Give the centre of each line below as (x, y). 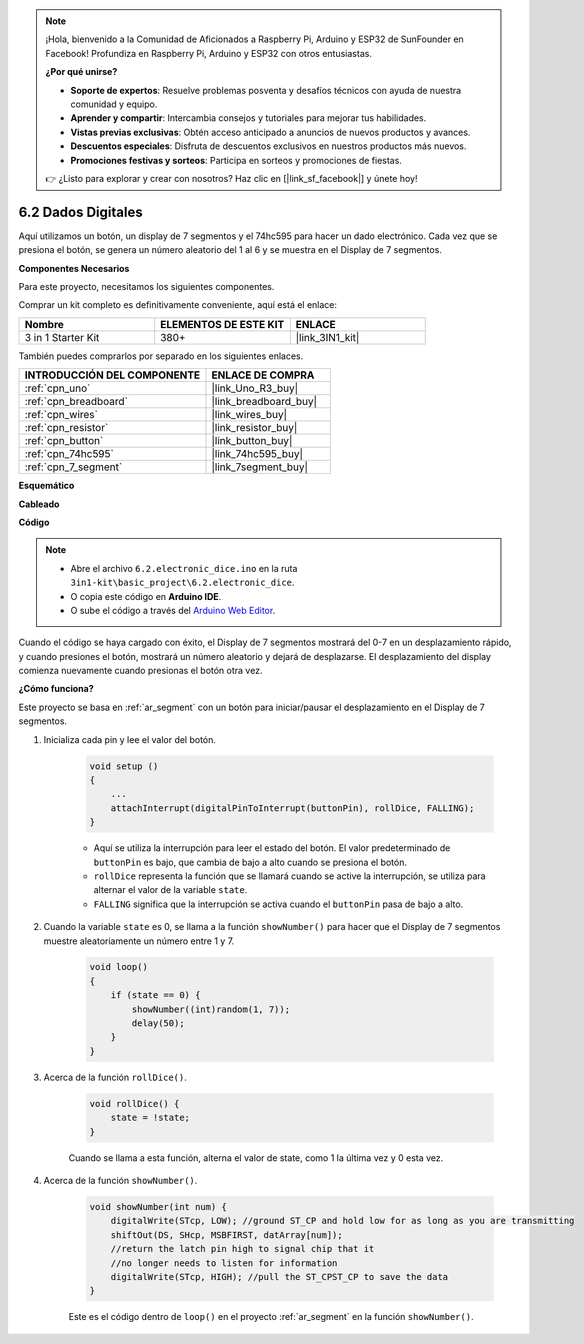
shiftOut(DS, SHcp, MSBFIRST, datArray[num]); (227, 1234)
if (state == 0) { (155, 995)
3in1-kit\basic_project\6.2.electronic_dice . (182, 582)
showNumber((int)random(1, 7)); (210, 1009)
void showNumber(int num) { (158, 1206)
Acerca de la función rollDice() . (115, 1077)
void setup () (124, 766)
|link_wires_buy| (249, 415)
